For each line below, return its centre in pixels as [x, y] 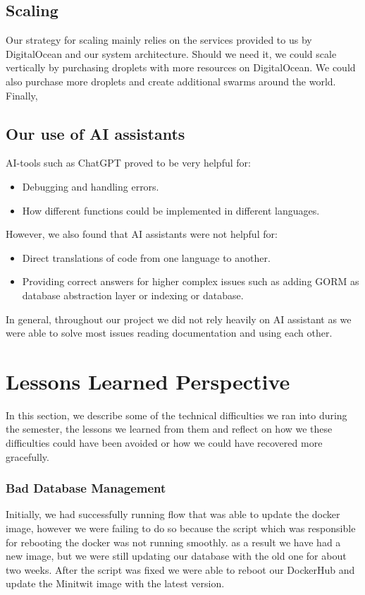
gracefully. [27, 456]
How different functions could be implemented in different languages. [171, 210]
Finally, [22, 95]
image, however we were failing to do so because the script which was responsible [181, 528]
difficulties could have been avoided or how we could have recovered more [164, 443]
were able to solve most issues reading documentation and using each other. [169, 333]
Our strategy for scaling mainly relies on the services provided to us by [159, 40]
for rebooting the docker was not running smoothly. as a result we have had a [173, 542]
